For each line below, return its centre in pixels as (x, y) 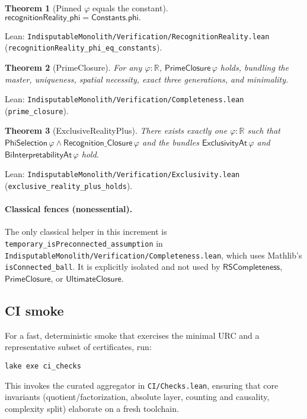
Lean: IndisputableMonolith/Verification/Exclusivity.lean (122, 174)
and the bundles (170, 142)
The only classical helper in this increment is (86, 231)
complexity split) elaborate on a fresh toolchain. (92, 408)
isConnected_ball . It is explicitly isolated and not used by (113, 267)
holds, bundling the (255, 67)
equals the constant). (130, 8)
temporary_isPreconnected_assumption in (84, 243)
